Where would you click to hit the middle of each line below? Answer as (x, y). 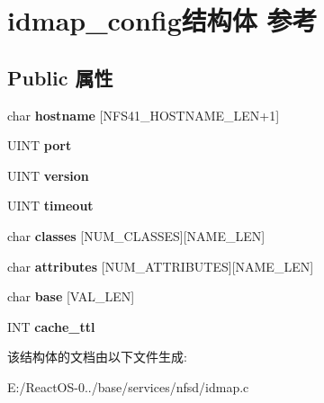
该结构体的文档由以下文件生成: (97, 357)
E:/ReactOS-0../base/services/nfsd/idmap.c (128, 386)
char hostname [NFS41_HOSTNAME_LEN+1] (144, 115)
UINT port (40, 145)
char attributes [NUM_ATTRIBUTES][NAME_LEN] (161, 266)
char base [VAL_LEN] (71, 296)
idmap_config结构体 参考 (162, 20)
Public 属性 (60, 77)
